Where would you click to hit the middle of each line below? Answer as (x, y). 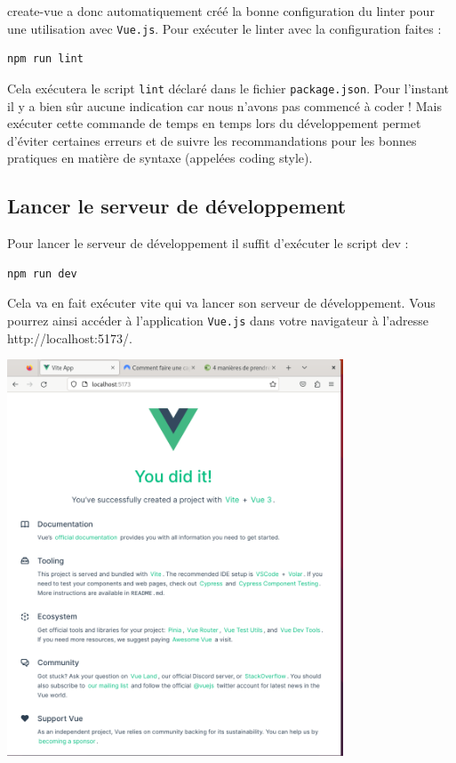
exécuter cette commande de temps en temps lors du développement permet (214, 123)
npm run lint (45, 59)
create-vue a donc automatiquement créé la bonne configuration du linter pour (221, 11)
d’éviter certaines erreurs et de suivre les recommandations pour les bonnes (212, 140)
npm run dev (42, 273)
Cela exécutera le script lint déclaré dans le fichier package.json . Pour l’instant (228, 88)
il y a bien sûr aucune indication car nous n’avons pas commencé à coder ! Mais (224, 105)
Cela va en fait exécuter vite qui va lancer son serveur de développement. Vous (221, 303)
